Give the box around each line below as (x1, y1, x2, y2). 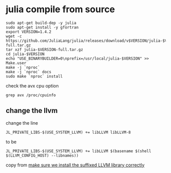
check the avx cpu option (6, 82, 59, 89)
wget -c (6, 34, 22, 39)
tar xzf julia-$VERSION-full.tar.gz (6, 47, 83, 52)
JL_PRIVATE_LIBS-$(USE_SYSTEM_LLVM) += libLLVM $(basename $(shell (6, 149, 152, 154)
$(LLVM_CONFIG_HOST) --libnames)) (6, 153, 79, 158)
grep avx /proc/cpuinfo (6, 93, 56, 98)
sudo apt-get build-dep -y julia (6, 20, 77, 25)
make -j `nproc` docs (6, 69, 52, 74)
